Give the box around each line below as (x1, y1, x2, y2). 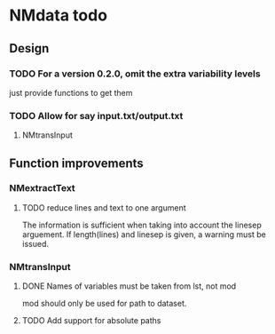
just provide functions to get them (9, 87, 133, 98)
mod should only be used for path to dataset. (21, 298, 187, 309)
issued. (21, 238, 50, 249)
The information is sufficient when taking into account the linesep (21, 219, 262, 230)
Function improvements (9, 155, 144, 171)
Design (9, 41, 50, 56)
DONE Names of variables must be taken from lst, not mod (21, 281, 237, 291)
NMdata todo (9, 5, 108, 26)
